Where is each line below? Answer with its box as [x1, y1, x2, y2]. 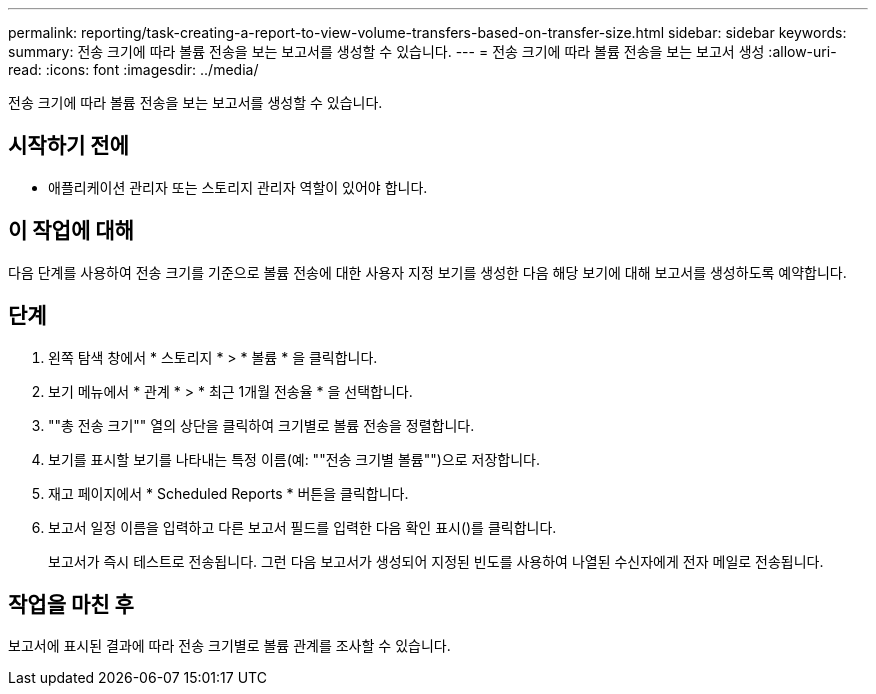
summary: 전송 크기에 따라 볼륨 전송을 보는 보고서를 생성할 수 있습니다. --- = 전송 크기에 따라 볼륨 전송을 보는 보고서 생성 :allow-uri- [8, 43, 837, 60]
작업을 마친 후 [8, 591, 134, 617]
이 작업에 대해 [8, 218, 134, 244]
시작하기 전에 [8, 133, 129, 159]
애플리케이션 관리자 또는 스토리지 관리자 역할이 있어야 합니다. [48, 178, 428, 196]
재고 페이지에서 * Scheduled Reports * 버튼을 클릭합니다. [48, 484, 409, 502]
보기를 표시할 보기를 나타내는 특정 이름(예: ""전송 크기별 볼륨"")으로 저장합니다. [48, 450, 540, 468]
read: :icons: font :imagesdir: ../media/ [8, 61, 259, 78]
